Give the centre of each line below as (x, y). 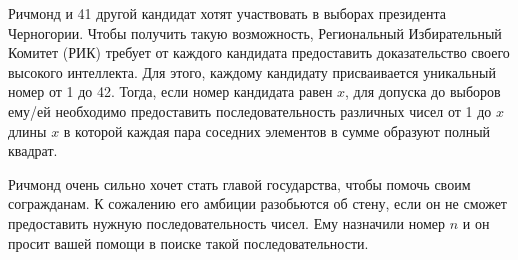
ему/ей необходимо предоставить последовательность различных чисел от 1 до (250, 110)
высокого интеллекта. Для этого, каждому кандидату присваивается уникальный (252, 71)
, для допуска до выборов (423, 91)
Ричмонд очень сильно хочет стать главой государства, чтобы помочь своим (239, 183)
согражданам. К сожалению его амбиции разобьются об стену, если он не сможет (257, 203)
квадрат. (33, 150)
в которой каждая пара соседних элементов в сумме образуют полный (277, 130)
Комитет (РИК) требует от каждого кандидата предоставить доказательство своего (259, 52)
